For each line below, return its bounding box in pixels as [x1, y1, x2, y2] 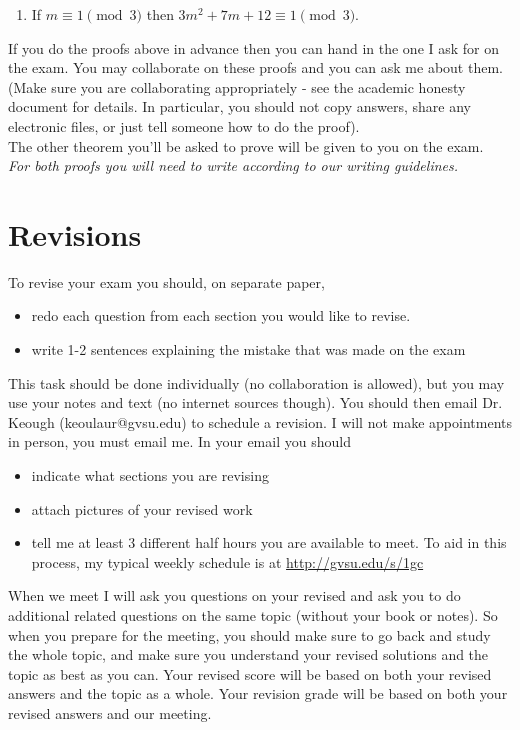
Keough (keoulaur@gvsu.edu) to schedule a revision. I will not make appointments [8, 411, 513, 432]
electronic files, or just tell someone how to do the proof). [8, 115, 360, 136]
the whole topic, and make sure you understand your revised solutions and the [8, 644, 489, 665]
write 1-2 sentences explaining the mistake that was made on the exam [31, 339, 466, 360]
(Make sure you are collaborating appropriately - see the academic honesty [8, 76, 466, 97]
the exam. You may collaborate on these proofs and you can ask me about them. [8, 57, 503, 78]
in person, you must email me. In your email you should [8, 431, 351, 452]
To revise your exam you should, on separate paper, [8, 271, 325, 292]
